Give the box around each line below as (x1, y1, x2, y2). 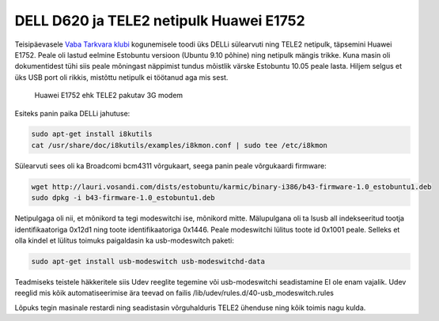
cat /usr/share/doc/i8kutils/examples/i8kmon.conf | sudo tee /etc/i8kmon (31, 141, 328, 149)
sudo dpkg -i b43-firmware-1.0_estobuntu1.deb (31, 194, 215, 202)
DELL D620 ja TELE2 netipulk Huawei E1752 (14, 12, 305, 29)
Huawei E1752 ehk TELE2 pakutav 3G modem (34, 91, 184, 100)
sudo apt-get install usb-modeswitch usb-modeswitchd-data (31, 257, 265, 266)
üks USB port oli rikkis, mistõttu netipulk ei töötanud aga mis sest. (14, 72, 229, 82)
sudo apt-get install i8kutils (31, 130, 153, 138)
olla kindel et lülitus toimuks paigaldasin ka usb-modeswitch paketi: (14, 236, 235, 245)
